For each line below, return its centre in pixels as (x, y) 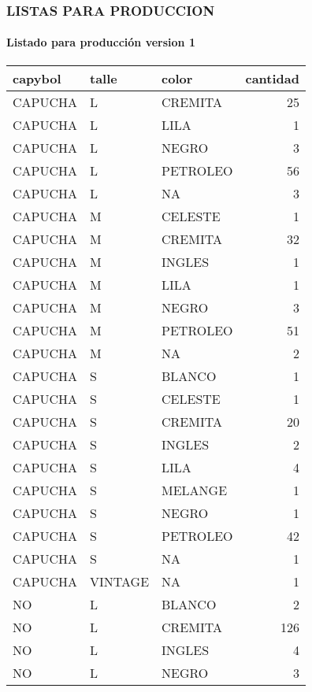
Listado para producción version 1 (101, 42)
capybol (37, 78)
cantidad (272, 78)
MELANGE (195, 490)
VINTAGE (120, 581)
